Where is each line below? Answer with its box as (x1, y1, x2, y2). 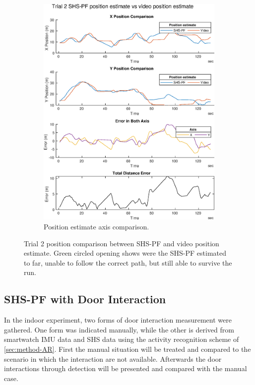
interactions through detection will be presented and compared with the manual (4, 363, 247, 374)
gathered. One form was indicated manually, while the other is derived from (4, 324, 234, 334)
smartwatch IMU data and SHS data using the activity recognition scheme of (4, 334, 239, 344)
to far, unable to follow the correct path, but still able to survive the (24, 257, 232, 268)
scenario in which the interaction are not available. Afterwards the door (4, 353, 222, 364)
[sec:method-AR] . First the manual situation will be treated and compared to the (4, 343, 251, 354)
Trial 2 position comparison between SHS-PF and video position (24, 238, 219, 248)
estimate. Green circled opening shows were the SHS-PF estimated (24, 248, 227, 258)
